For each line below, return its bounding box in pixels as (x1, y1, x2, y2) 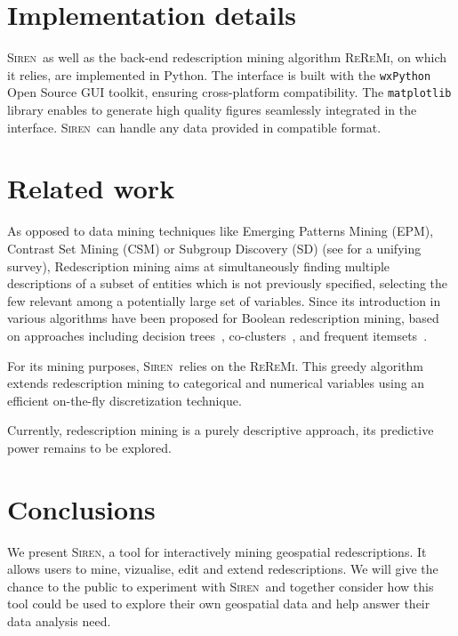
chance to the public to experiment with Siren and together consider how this (7, 576, 434, 595)
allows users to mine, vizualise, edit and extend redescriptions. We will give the (7, 560, 438, 578)
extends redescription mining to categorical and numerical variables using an (7, 374, 425, 392)
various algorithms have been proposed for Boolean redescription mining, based (7, 309, 439, 327)
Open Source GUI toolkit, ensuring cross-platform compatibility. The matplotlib (7, 83, 452, 101)
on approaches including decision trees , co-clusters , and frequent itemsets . (7, 326, 428, 344)
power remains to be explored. (7, 438, 172, 456)
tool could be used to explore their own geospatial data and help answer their (7, 594, 430, 613)
